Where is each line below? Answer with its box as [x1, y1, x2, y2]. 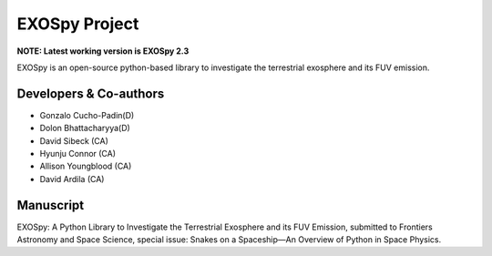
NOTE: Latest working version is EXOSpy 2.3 [16, 46, 190, 56]
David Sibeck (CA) [39, 135, 109, 146]
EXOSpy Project [16, 14, 139, 34]
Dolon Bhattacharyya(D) [39, 123, 131, 134]
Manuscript [16, 197, 85, 213]
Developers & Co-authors [16, 86, 165, 101]
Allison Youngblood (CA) [39, 160, 132, 172]
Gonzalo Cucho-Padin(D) [39, 109, 135, 120]
